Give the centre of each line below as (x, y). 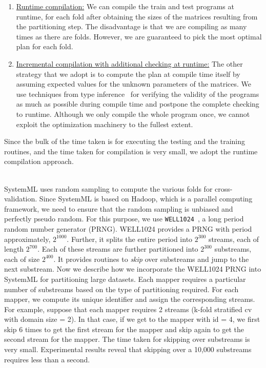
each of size (22, 259)
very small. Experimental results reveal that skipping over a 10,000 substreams (128, 349)
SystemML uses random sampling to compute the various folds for (108, 188)
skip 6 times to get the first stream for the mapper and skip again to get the (124, 329)
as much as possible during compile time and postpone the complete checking (138, 104)
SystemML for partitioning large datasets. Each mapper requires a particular (125, 279)
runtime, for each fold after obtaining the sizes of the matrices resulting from (137, 16)
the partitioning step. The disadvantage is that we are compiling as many (131, 26)
